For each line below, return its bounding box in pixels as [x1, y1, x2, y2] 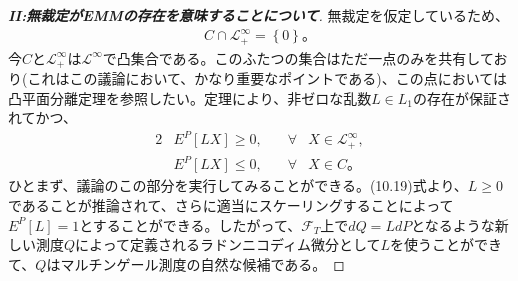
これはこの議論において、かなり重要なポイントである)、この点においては [27, 68, 507, 89]
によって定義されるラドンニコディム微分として [75, 234, 381, 255]
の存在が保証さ [413, 87, 512, 108]
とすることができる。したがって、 [79, 214, 302, 235]
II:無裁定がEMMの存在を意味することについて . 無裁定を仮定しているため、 [8, 5, 509, 25]
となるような [411, 214, 495, 235]
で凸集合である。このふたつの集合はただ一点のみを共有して [102, 47, 494, 68]
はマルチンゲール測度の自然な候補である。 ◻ [46, 253, 345, 274]
